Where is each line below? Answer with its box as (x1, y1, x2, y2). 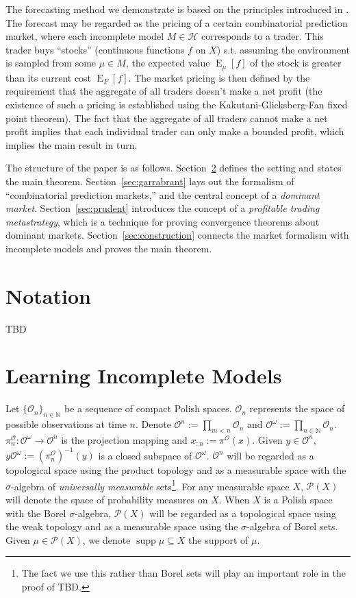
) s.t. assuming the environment (216, 42, 350, 56)
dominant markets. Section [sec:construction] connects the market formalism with (5, 228, 349, 242)
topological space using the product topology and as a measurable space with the (5, 463, 346, 477)
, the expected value (125, 56, 210, 70)
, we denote (82, 532, 131, 547)
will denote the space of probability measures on (5, 492, 208, 506)
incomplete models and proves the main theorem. (5, 241, 212, 255)
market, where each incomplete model (5, 29, 164, 43)
